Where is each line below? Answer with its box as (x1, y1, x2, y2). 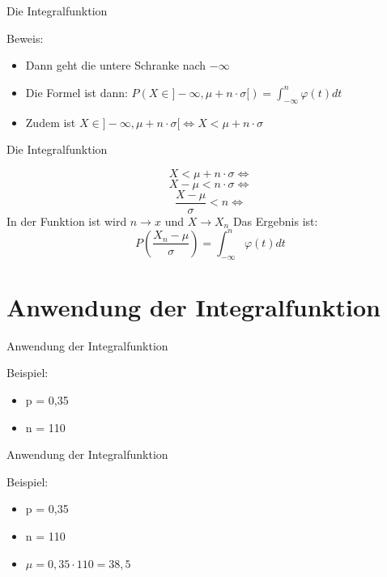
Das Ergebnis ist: (232, 212, 318, 229)
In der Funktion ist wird (6, 212, 127, 229)
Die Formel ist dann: (25, 83, 128, 100)
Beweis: (6, 29, 44, 46)
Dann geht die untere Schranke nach (25, 57, 206, 74)
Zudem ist (25, 113, 76, 130)
